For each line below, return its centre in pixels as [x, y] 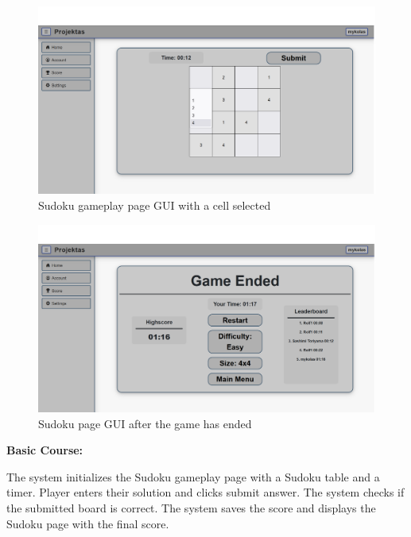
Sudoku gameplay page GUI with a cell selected [155, 205]
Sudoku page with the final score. [88, 523]
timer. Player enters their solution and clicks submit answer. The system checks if [205, 492]
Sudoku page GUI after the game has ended [145, 423]
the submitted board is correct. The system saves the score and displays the [191, 508]
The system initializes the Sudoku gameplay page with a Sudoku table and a [193, 476]
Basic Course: [45, 450]
